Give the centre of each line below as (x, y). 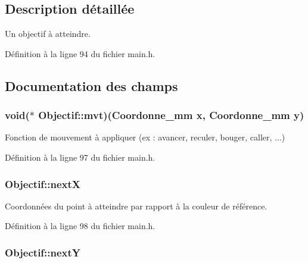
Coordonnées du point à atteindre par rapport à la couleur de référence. (136, 206)
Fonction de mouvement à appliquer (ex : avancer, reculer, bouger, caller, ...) (145, 137)
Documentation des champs (91, 85)
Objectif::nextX (43, 184)
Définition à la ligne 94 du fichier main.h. (80, 53)
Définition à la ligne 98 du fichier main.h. (80, 226)
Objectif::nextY (43, 252)
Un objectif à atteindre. (48, 34)
